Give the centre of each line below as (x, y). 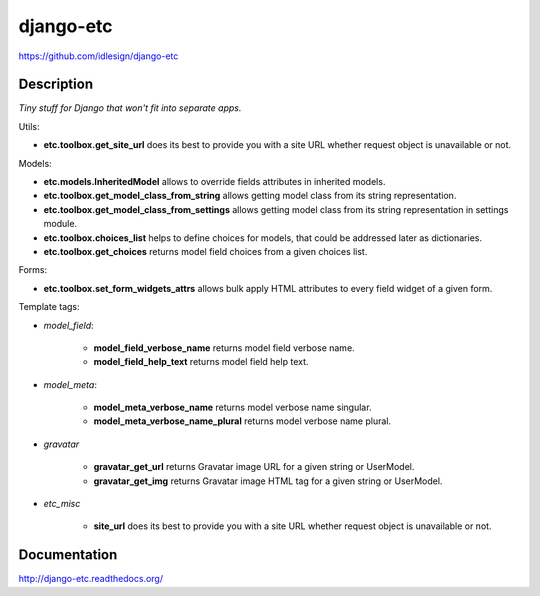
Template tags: (49, 307)
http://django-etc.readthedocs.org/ (91, 579)
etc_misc (62, 504)
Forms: (33, 270)
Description (56, 84)
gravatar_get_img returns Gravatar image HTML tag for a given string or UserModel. (268, 481)
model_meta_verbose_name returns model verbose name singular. (232, 407)
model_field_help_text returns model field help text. (201, 362)
